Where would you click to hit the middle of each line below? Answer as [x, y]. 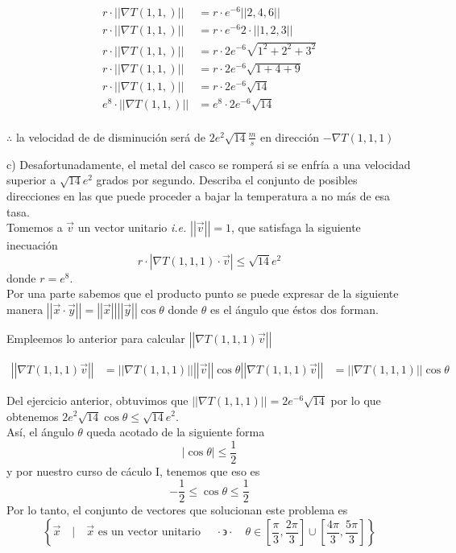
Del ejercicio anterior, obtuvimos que [97, 400]
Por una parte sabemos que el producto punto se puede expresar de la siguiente [203, 293]
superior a [31, 180]
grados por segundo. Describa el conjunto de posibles [227, 180]
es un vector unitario [149, 532]
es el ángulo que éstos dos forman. [294, 309]
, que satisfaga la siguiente [296, 227]
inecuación [32, 245]
